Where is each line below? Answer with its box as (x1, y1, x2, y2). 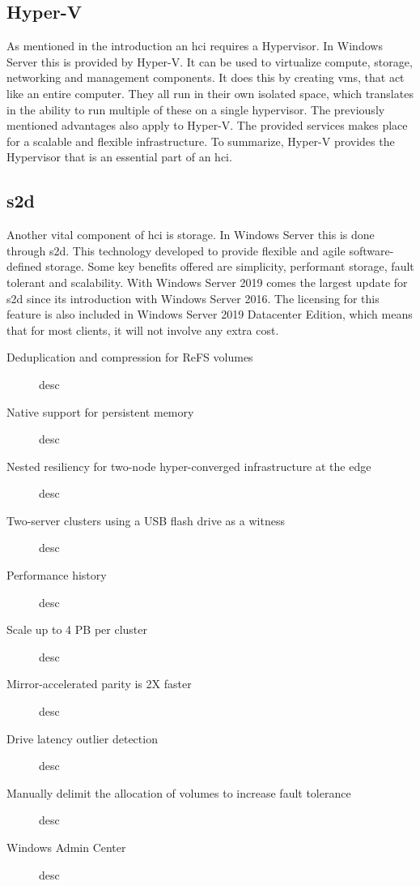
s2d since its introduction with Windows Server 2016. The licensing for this (6, 289, 380, 306)
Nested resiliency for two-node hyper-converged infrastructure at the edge (6, 457, 371, 474)
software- (349, 242, 394, 259)
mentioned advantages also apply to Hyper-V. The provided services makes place (6, 117, 408, 134)
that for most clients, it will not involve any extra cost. (6, 321, 279, 338)
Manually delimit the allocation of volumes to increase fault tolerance (6, 784, 351, 801)
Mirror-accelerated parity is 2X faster (6, 675, 192, 692)
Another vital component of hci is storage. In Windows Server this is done (6, 226, 375, 243)
